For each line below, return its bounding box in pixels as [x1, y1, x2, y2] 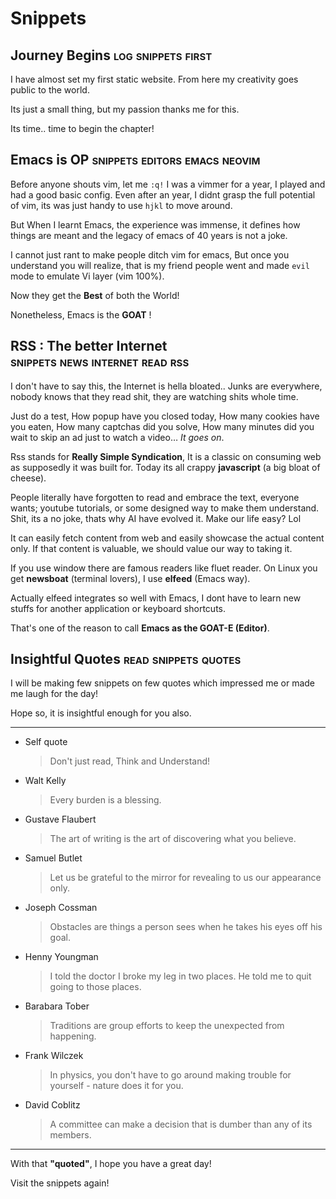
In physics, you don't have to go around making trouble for [49, 1069, 292, 1081]
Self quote [24, 736, 68, 748]
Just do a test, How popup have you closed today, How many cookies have [10, 410, 320, 422]
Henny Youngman [24, 951, 99, 963]
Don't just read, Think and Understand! [49, 755, 211, 767]
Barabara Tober [24, 1000, 90, 1012]
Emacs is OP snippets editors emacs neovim [10, 152, 261, 169]
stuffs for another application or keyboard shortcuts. [10, 602, 227, 614]
